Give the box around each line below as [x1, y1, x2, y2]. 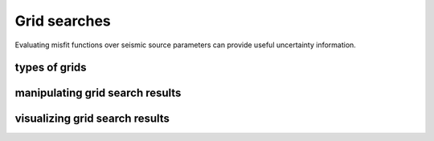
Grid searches [14, 12, 112, 30]
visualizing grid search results [14, 112, 170, 126]
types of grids [14, 61, 88, 75]
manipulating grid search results [14, 87, 182, 100]
